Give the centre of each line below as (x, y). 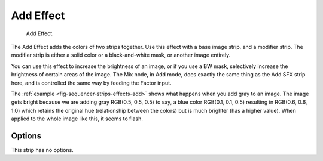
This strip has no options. (42, 150)
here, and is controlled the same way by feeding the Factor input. (91, 83)
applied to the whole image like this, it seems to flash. (77, 119)
